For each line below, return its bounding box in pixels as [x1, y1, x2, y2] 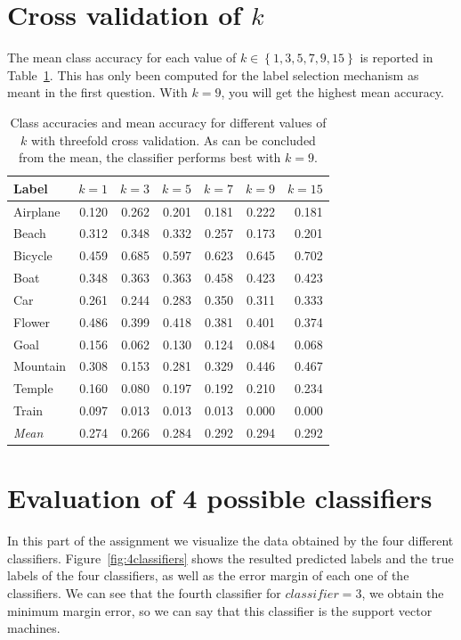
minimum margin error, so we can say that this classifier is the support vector [7, 601, 433, 619]
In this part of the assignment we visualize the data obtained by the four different [7, 531, 454, 550]
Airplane [13, 201, 61, 220]
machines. [7, 619, 61, 637]
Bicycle [13, 246, 53, 265]
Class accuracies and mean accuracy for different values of [10, 112, 327, 131]
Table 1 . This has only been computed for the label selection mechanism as [7, 65, 419, 84]
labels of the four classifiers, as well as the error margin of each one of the [7, 566, 409, 585]
